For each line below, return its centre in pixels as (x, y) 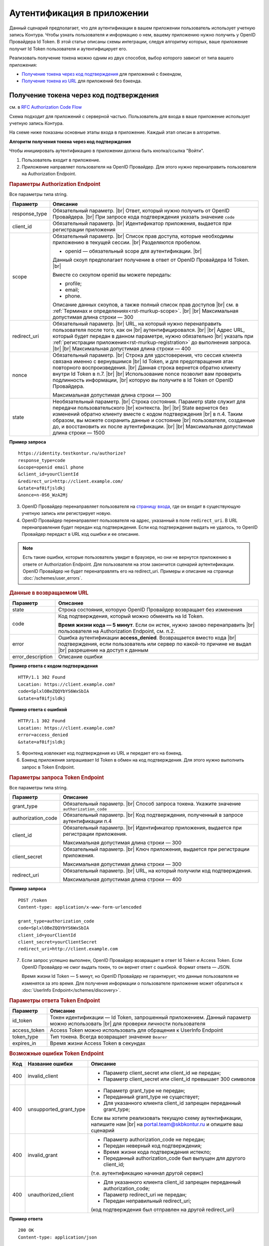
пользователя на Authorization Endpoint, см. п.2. (117, 631)
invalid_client (43, 1076)
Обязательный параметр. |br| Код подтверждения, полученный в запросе (153, 815)
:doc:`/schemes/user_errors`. (53, 578)
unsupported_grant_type (57, 1109)
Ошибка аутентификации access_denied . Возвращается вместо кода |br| (147, 638)
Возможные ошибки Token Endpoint (57, 1053)
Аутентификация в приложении (79, 13)
